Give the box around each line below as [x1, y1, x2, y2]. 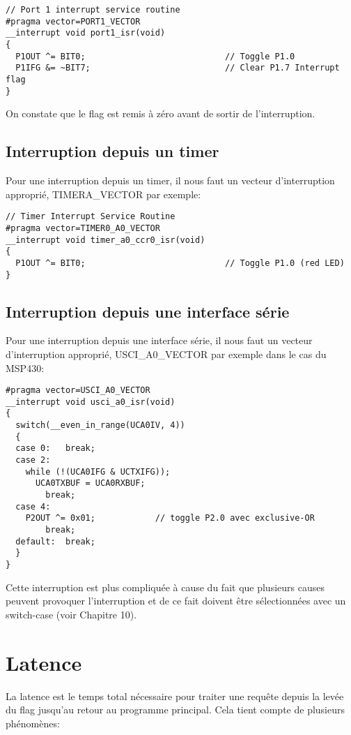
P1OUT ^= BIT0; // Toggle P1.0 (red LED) [15, 258, 345, 268]
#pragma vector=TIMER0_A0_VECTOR [6, 223, 160, 233]
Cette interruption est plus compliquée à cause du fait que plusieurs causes [6, 579, 325, 594]
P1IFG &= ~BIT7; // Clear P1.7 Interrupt [15, 63, 340, 73]
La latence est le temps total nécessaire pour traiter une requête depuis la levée [6, 688, 344, 703]
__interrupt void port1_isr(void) [6, 28, 166, 38]
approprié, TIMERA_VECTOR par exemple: [6, 186, 201, 201]
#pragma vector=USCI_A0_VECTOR [6, 385, 150, 396]
